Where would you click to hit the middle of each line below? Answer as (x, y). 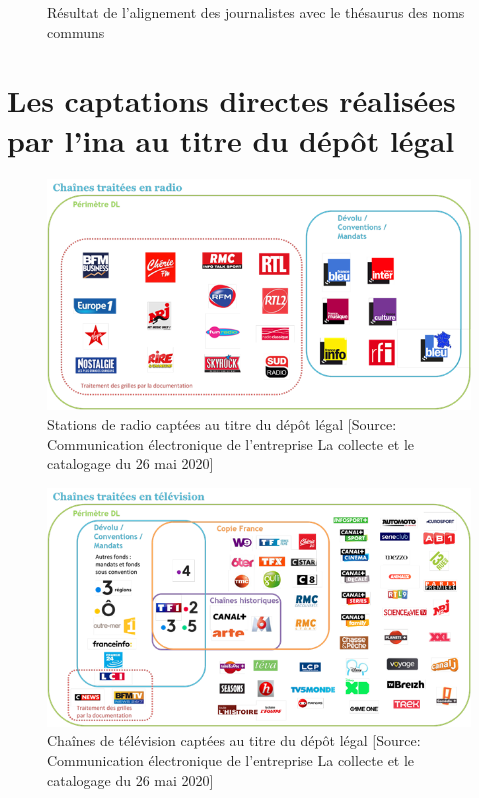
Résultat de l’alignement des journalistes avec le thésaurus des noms (256, 12)
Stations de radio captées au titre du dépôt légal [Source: (222, 423)
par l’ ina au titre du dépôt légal (231, 139)
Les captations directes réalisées (231, 100)
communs (76, 31)
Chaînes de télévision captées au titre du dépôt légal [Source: (234, 740)
